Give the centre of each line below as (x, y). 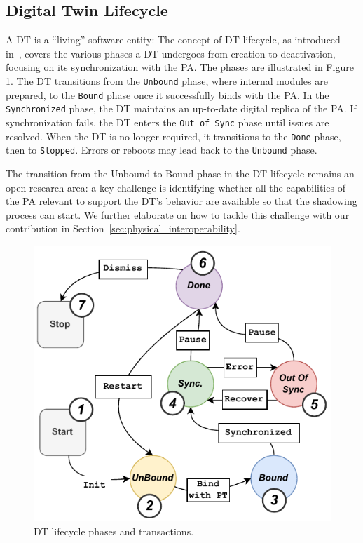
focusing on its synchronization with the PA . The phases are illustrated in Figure (180, 67)
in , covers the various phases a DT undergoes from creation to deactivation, (171, 53)
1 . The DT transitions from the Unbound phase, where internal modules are (167, 80)
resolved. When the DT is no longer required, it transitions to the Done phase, (173, 136)
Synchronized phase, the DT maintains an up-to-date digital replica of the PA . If (181, 108)
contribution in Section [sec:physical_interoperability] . (123, 228)
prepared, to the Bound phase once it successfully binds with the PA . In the (167, 94)
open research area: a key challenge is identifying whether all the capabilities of (176, 187)
